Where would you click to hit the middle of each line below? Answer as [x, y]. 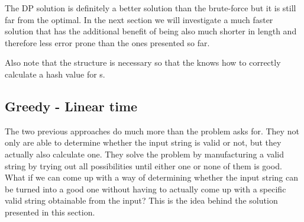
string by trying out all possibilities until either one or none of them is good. [143, 165]
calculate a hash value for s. [55, 74]
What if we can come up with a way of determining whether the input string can [152, 177]
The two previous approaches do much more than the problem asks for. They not [152, 131]
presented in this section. [50, 212]
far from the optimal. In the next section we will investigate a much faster [139, 19]
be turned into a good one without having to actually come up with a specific [145, 189]
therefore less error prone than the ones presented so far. [107, 42]
